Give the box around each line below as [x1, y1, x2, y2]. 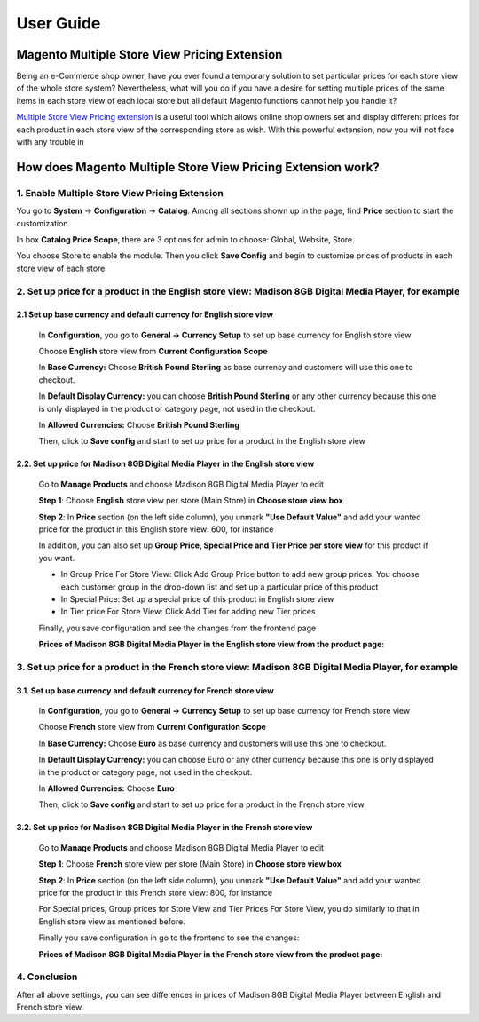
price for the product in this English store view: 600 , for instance [38, 524, 274, 535]
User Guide [16, 13, 101, 33]
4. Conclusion [16, 971, 78, 983]
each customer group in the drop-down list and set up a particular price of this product [60, 582, 379, 592]
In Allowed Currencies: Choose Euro [38, 783, 175, 794]
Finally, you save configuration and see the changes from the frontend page [38, 622, 317, 633]
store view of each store [16, 263, 106, 273]
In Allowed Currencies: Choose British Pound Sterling [38, 420, 239, 431]
